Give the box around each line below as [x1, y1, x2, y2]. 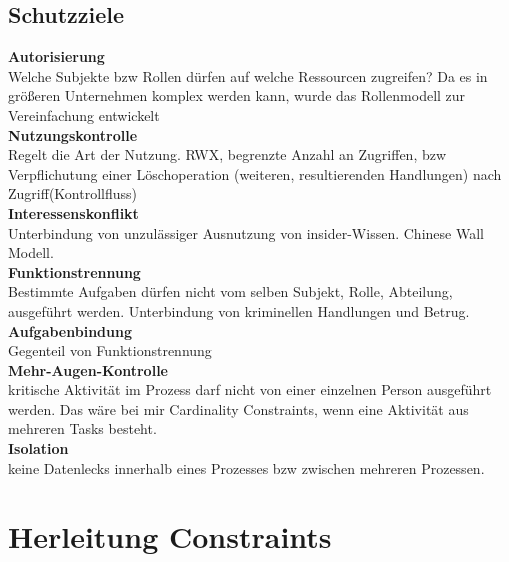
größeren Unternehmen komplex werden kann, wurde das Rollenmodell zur [8, 85, 466, 106]
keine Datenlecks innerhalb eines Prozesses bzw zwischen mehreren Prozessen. [8, 457, 485, 478]
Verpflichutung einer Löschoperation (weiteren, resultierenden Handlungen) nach [8, 163, 502, 184]
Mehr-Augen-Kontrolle [8, 359, 168, 380]
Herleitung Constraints [8, 516, 332, 557]
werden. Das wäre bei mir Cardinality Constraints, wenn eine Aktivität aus [8, 398, 469, 419]
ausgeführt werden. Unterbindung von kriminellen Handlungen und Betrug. [8, 300, 470, 321]
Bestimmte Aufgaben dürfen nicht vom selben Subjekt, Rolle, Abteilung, [8, 281, 453, 302]
